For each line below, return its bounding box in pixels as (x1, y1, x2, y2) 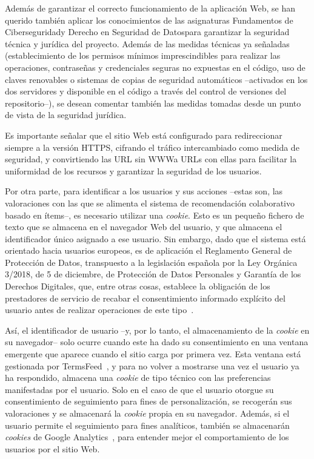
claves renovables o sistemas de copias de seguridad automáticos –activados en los (5, 73, 308, 85)
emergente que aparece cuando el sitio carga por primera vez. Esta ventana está (5, 348, 301, 360)
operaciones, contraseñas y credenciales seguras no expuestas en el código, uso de (5, 61, 306, 73)
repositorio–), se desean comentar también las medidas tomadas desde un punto (5, 96, 301, 109)
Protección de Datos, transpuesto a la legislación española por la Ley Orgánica (5, 256, 298, 268)
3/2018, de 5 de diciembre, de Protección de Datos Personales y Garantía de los (5, 268, 301, 280)
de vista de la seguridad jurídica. (5, 108, 127, 121)
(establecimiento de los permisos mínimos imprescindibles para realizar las (5, 49, 281, 62)
